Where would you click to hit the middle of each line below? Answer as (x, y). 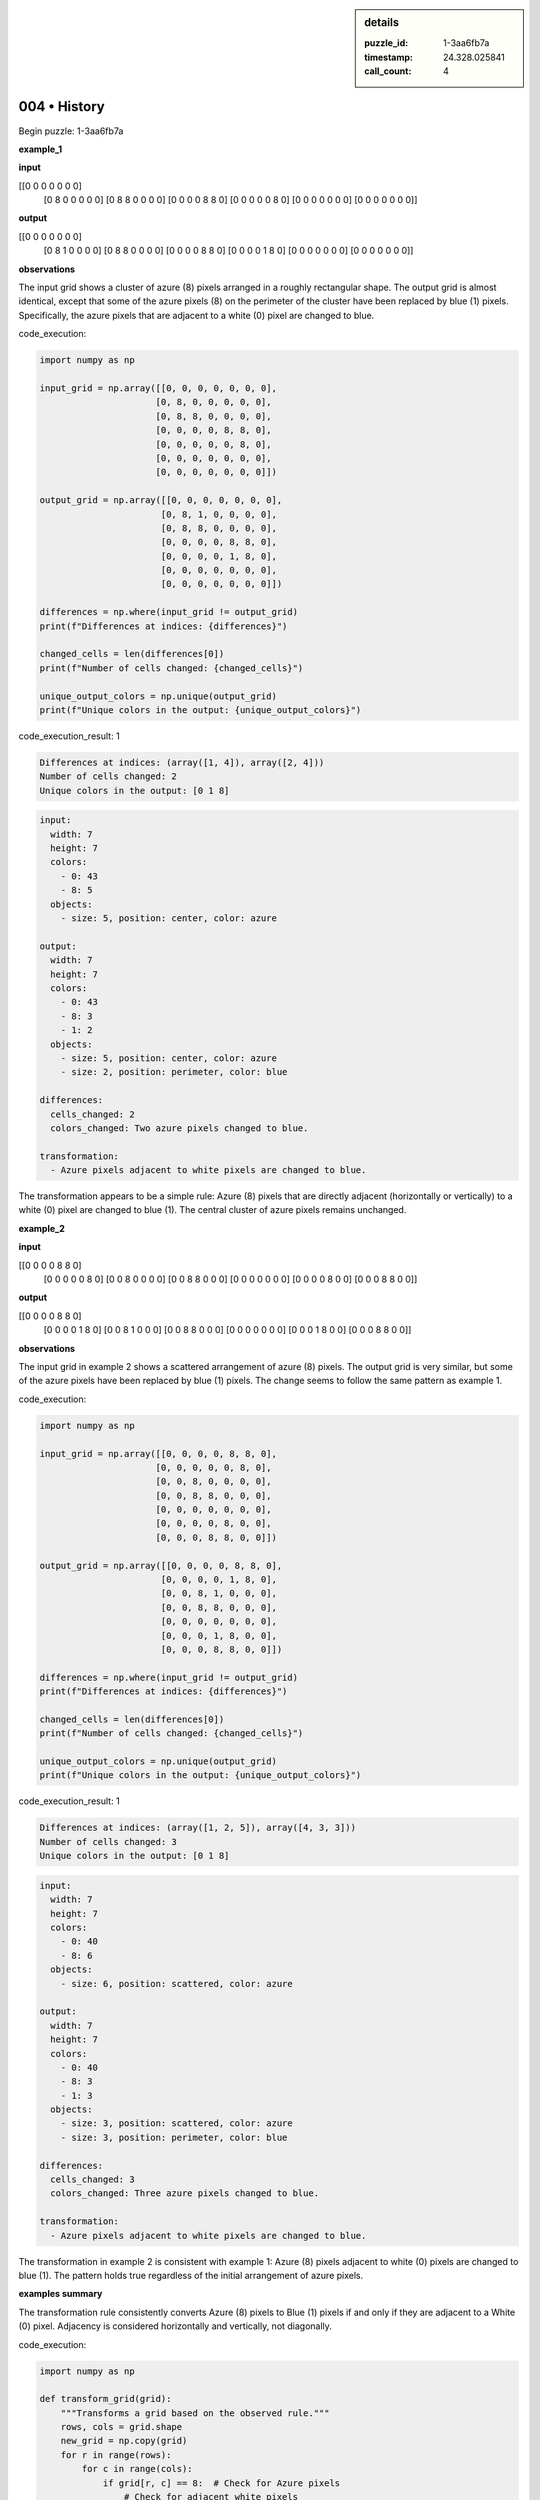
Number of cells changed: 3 (108, 1841)
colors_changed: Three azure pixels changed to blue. (185, 2193)
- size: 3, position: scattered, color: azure (177, 2123)
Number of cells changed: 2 (108, 776)
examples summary (60, 2294)
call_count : (388, 71)
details (382, 22)
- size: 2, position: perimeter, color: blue (174, 1072)
